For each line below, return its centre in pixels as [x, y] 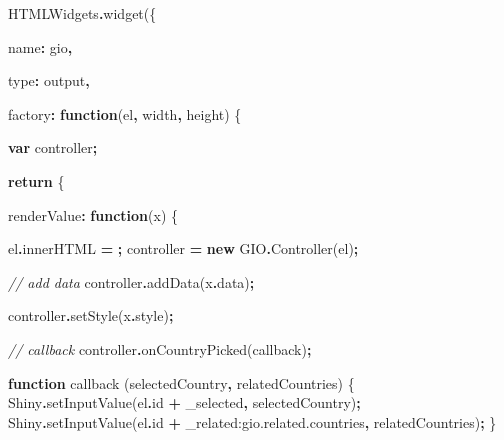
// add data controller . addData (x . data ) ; [131, 281]
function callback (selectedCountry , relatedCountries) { [181, 382]
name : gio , [40, 46]
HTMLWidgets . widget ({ [82, 13]
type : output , [49, 80]
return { [36, 180]
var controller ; [53, 147]
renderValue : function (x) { [93, 214]
